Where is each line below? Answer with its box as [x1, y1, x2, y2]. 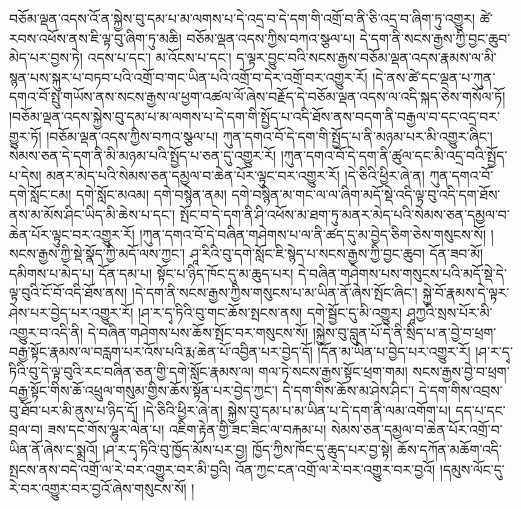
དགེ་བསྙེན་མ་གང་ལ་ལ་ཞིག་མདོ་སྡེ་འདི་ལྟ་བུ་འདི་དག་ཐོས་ [231, 184, 501, 205]
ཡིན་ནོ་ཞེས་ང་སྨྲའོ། [9, 439, 98, 460]
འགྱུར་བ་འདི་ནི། [9, 321, 84, 342]
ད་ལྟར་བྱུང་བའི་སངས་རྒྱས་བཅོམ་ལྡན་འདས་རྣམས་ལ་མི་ [236, 47, 497, 68]
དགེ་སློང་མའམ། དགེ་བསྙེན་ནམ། [76, 184, 227, 205]
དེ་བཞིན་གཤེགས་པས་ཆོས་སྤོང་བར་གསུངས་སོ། [87, 321, 309, 342]
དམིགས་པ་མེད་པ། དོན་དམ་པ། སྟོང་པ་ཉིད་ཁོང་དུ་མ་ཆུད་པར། [9, 262, 294, 283]
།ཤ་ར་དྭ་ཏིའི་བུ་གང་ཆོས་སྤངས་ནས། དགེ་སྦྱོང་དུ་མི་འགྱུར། [137, 301, 403, 322]
